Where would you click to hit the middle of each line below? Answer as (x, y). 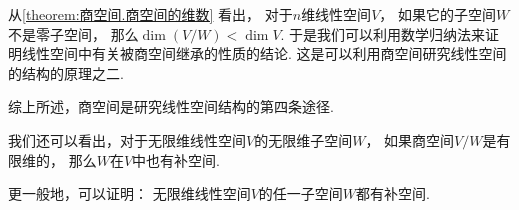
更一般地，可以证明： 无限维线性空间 (129, 193)
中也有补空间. (176, 159)
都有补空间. (393, 193)
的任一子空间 (300, 193)
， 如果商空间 (410, 139)
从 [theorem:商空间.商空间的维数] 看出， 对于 (150, 14)
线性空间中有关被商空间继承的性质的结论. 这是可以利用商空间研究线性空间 (264, 53)
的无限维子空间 (303, 139)
